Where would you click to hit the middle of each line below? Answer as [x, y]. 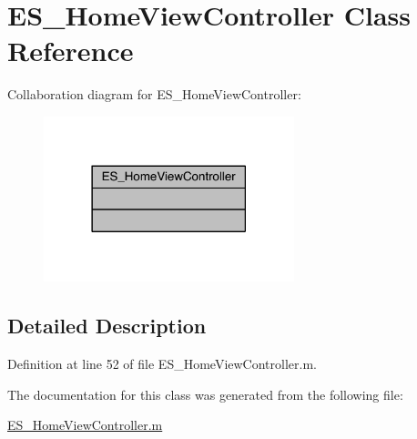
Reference [71, 51]
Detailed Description [107, 326]
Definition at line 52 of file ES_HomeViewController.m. [162, 364]
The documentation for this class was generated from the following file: [205, 394]
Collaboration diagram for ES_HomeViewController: [154, 94]
